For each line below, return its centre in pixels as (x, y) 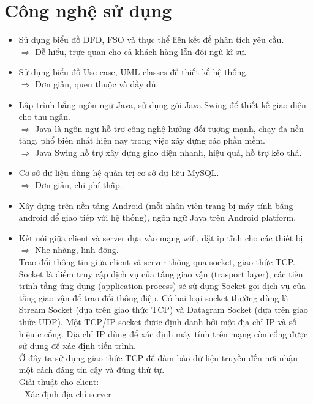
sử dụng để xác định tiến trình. (77, 346)
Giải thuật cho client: (59, 381)
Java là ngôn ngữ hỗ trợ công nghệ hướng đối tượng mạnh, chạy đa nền (169, 128)
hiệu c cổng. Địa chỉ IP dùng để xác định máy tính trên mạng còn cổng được (163, 333)
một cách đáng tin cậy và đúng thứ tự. (92, 369)
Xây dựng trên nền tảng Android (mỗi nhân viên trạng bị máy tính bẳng (156, 205)
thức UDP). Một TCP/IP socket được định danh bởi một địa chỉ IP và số (158, 321)
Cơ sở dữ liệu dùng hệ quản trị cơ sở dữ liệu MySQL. (119, 173)
